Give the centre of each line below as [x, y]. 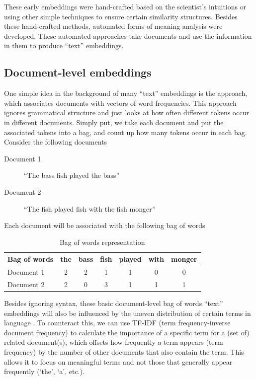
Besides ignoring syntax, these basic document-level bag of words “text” [114, 303]
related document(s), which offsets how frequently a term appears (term [114, 342]
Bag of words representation [102, 242]
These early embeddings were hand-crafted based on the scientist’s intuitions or [125, 6]
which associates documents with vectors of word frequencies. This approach [120, 103]
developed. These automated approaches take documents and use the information [128, 36]
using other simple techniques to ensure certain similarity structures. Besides [121, 16]
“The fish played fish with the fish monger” [90, 208]
